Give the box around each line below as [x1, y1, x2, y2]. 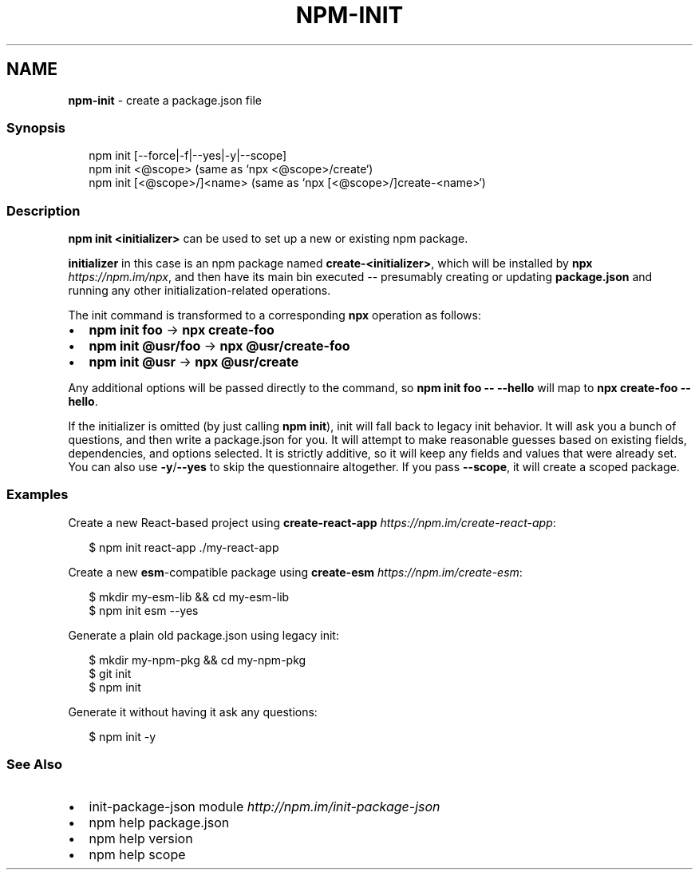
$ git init [89, 666, 132, 680]
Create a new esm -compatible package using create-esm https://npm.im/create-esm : [68, 565, 523, 579]
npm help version [89, 830, 193, 846]
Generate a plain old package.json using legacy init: [68, 628, 339, 642]
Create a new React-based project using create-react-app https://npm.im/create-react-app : [68, 515, 556, 529]
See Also [6, 756, 62, 773]
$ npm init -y [89, 729, 156, 743]
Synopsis [6, 119, 65, 136]
